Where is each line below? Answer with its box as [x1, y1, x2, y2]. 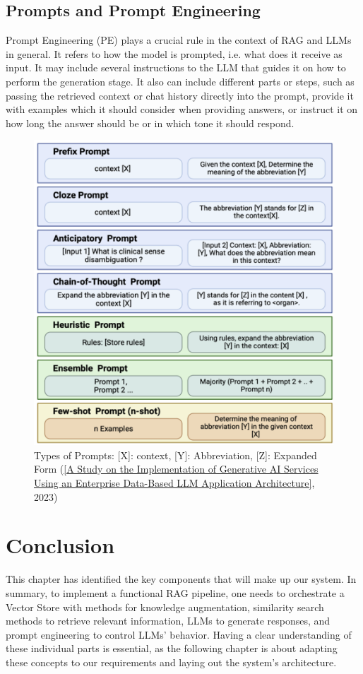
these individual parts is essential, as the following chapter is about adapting [6, 641, 338, 656]
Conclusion [6, 531, 115, 560]
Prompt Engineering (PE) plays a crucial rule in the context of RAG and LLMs [6, 32, 352, 47]
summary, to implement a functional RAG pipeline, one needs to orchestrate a [6, 585, 345, 600]
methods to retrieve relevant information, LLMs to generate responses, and [6, 613, 331, 628]
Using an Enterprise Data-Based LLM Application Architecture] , [34, 475, 315, 490]
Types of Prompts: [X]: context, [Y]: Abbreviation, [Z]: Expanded [34, 447, 317, 462]
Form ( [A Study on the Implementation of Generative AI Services [34, 461, 319, 476]
